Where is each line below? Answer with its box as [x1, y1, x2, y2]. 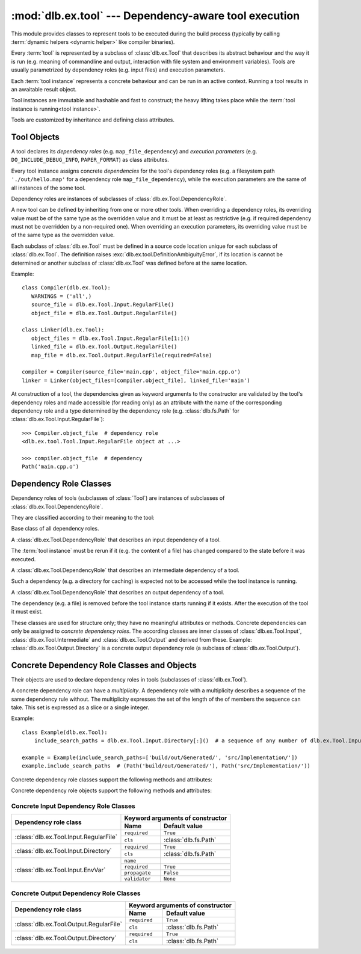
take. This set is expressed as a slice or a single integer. [11, 704, 150, 711]
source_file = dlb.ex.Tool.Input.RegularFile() [31, 301, 174, 308]
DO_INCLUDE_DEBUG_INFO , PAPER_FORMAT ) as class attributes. [11, 156, 170, 164]
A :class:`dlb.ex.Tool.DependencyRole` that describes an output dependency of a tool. [11, 588, 225, 595]
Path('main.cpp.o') [22, 463, 79, 470]
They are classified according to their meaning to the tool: [11, 514, 155, 521]
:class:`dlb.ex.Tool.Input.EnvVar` [14, 866, 106, 874]
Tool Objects [11, 132, 60, 142]
